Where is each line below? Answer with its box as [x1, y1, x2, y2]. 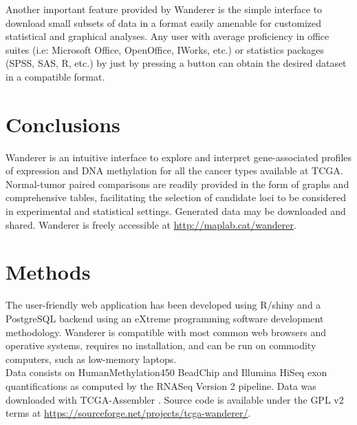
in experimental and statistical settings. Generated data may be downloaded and [6, 204, 346, 218]
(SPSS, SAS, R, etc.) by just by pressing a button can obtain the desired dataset [6, 56, 347, 70]
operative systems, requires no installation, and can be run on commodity [6, 338, 316, 353]
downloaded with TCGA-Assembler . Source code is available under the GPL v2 [6, 392, 344, 406]
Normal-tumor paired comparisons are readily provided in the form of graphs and [6, 176, 349, 191]
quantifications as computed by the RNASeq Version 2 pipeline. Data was [6, 378, 316, 393]
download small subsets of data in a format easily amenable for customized [6, 15, 322, 30]
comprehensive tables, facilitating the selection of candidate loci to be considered [6, 190, 347, 205]
